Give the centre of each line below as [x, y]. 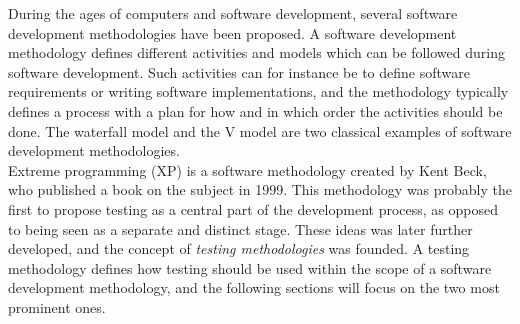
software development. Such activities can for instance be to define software [239, 71]
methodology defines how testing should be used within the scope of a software [250, 267]
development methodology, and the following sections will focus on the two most [254, 287]
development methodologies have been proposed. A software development [232, 32]
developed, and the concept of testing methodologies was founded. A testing [239, 248]
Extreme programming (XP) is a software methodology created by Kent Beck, [247, 169]
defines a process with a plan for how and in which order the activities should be [255, 110]
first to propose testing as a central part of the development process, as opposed [253, 208]
